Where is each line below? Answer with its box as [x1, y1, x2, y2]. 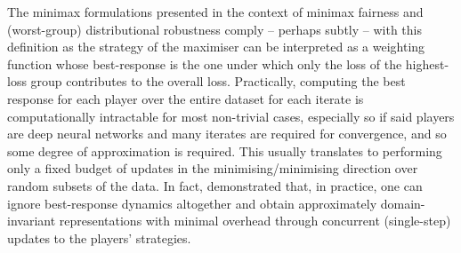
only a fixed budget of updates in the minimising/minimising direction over [7, 159, 418, 178]
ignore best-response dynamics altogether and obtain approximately [7, 194, 377, 212]
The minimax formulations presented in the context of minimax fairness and [7, 3, 424, 20]
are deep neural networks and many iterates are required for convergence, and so [7, 124, 447, 143]
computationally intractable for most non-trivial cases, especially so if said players [7, 107, 455, 125]
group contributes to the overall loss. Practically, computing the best [30, 72, 406, 91]
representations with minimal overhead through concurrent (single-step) [59, 211, 451, 230]
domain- [380, 194, 425, 212]
